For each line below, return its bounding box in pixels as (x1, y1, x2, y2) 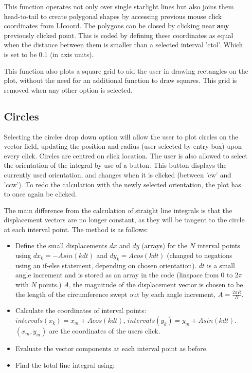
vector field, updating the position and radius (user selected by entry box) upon (4, 141, 242, 151)
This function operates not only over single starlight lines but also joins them (4, 1, 234, 11)
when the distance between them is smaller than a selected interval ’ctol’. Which (4, 39, 243, 50)
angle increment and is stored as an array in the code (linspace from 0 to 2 (15, 270, 238, 280)
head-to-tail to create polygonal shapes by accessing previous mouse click (4, 11, 222, 21)
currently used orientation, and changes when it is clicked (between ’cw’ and (4, 169, 231, 179)
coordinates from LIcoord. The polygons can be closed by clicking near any (4, 20, 229, 31)
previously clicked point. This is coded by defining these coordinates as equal (4, 30, 234, 40)
